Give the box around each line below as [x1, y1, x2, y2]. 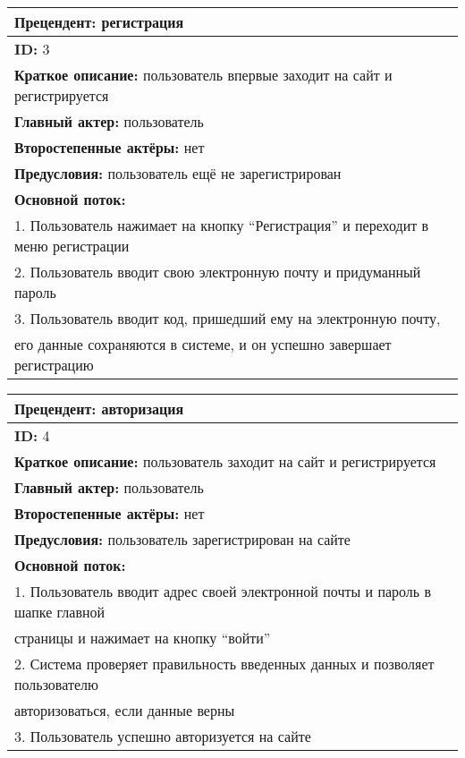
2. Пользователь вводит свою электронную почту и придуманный [14, 261, 421, 282]
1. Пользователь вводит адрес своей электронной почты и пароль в [14, 581, 432, 601]
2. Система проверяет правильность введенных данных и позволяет [14, 653, 435, 674]
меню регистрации [14, 235, 130, 256]
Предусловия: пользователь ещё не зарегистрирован [14, 163, 342, 183]
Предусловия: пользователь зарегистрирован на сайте [14, 529, 351, 549]
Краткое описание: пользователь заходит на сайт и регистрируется [14, 451, 436, 472]
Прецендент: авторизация [14, 398, 184, 419]
